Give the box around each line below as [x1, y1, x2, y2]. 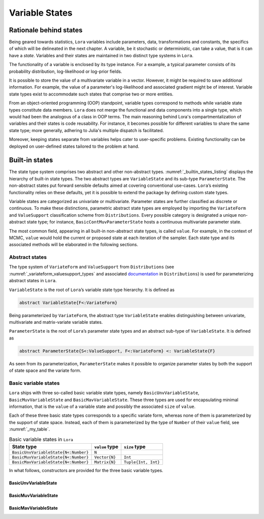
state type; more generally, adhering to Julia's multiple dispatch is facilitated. [9, 127, 164, 133]
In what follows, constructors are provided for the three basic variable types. [9, 468, 163, 474]
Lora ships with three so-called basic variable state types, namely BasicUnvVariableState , [9, 390, 199, 396]
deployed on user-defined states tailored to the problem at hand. [9, 143, 139, 149]
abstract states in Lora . [9, 278, 57, 284]
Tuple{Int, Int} [124, 460, 160, 465]
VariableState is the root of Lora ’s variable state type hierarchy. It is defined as [9, 287, 175, 293]
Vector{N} [94, 455, 116, 460]
